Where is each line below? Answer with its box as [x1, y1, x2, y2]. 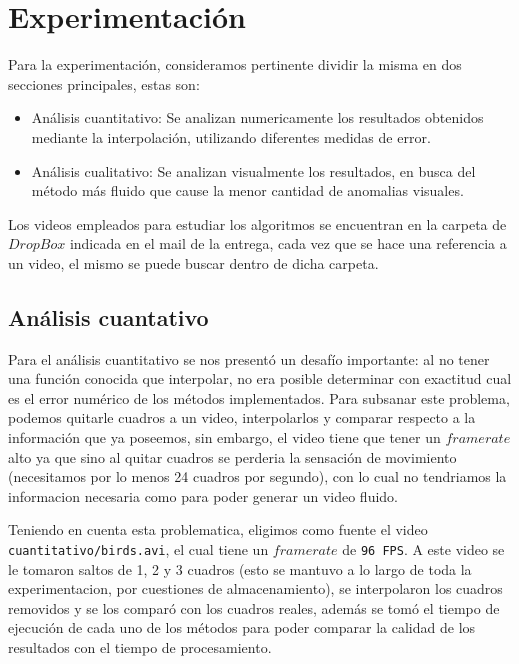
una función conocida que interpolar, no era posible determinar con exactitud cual [8, 368, 512, 389]
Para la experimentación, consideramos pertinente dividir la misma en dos [8, 54, 462, 75]
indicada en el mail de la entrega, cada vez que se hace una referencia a [69, 233, 507, 254]
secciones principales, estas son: [8, 73, 200, 94]
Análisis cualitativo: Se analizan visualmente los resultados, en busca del [31, 160, 476, 181]
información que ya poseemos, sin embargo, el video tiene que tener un [8, 427, 441, 448]
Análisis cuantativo [8, 301, 209, 332]
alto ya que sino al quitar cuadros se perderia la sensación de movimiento [8, 446, 457, 467]
